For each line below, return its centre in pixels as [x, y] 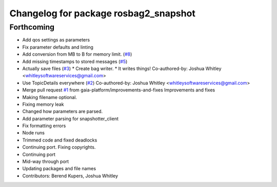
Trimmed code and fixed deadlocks [60, 140]
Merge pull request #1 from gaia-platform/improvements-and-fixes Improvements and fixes [119, 90]
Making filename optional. [50, 97]
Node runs [33, 133]
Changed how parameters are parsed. [63, 111]
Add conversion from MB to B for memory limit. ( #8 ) [77, 54]
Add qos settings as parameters [56, 40]
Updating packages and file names [59, 169]
